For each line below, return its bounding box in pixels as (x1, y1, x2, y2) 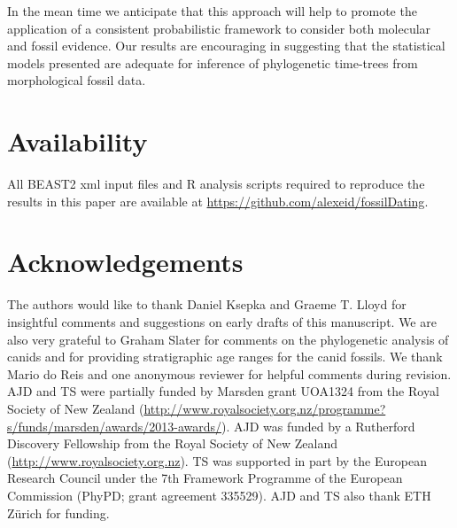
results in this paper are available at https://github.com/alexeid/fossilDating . (7, 191, 429, 210)
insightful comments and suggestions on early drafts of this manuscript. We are (7, 313, 437, 330)
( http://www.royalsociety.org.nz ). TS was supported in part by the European (7, 451, 427, 470)
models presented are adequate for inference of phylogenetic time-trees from (7, 53, 418, 72)
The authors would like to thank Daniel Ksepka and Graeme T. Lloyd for (7, 295, 407, 314)
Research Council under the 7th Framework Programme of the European (7, 469, 403, 487)
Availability (7, 123, 148, 159)
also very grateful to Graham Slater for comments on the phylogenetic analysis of (7, 330, 449, 348)
